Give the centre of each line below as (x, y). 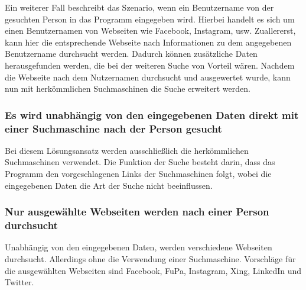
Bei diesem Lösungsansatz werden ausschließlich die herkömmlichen (127, 150)
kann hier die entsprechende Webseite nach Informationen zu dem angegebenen (148, 42)
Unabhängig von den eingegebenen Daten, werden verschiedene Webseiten (139, 247)
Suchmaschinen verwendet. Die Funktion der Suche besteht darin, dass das (140, 162)
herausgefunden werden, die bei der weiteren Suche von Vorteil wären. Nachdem (150, 65)
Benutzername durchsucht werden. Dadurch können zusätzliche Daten (131, 54)
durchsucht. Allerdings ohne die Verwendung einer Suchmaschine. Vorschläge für (150, 259)
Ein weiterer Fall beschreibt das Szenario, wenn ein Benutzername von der (139, 7)
